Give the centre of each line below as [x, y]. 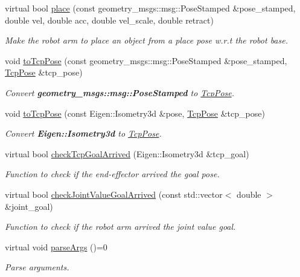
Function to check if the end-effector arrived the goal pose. [112, 174]
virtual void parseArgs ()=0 [56, 246]
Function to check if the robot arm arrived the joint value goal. [120, 226]
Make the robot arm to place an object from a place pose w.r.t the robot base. [146, 40]
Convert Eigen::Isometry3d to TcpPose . [83, 133]
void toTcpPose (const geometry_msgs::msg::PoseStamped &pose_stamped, [146, 60]
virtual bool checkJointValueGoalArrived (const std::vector [114, 194]
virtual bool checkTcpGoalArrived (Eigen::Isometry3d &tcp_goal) [127, 153]
